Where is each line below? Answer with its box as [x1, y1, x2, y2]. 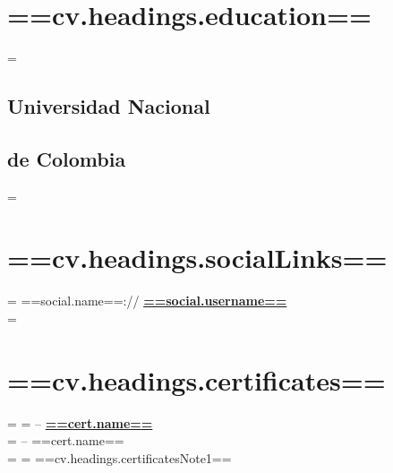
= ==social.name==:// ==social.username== [7, 291, 287, 310]
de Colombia [7, 144, 126, 172]
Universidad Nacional [7, 92, 210, 120]
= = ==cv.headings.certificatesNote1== [7, 448, 232, 467]
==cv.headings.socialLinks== [7, 239, 388, 276]
